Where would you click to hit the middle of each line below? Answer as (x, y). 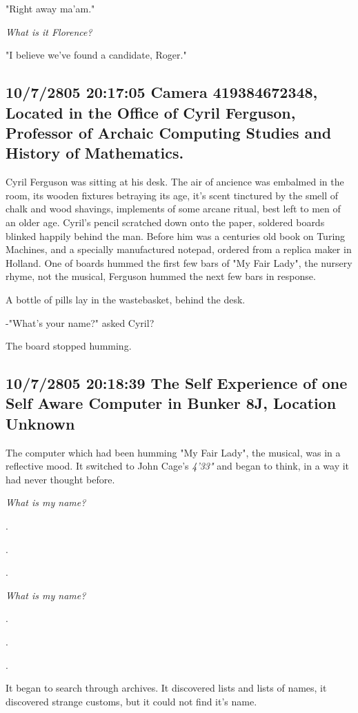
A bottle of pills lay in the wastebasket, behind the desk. (126, 299)
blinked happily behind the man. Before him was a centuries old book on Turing (176, 235)
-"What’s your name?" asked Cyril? (80, 322)
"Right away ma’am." (50, 8)
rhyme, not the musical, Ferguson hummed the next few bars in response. (161, 276)
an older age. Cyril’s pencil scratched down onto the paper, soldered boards (165, 222)
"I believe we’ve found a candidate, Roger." (96, 55)
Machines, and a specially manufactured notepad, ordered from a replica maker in (179, 249)
